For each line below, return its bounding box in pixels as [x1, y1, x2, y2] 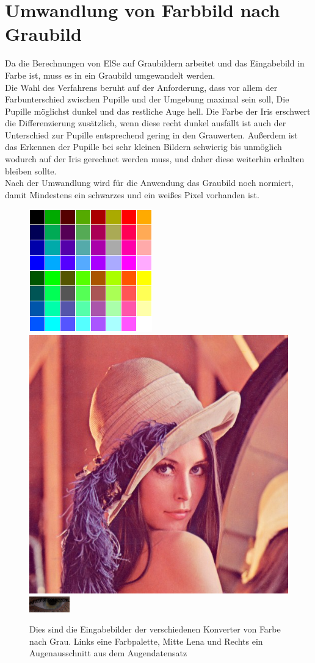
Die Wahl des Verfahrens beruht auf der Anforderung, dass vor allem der [5, 81, 278, 93]
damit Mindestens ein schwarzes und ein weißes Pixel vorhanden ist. [5, 188, 259, 201]
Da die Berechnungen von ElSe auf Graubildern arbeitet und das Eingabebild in [5, 57, 305, 70]
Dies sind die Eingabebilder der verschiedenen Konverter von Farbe [29, 623, 281, 636]
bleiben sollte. [5, 164, 57, 177]
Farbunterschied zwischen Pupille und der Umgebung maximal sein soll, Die [5, 93, 289, 106]
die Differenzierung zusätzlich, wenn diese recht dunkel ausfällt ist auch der [5, 116, 286, 129]
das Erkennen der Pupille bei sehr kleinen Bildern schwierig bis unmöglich [5, 140, 282, 153]
